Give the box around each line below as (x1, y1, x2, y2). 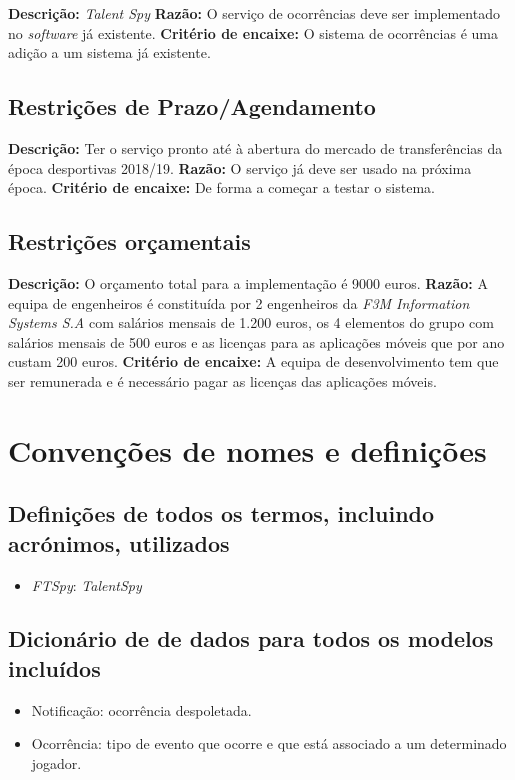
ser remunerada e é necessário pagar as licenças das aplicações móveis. (8, 370, 437, 391)
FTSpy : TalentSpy (31, 574, 142, 595)
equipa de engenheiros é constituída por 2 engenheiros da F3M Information (8, 292, 470, 313)
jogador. (31, 752, 82, 773)
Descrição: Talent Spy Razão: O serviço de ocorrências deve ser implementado (8, 3, 500, 23)
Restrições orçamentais (8, 226, 251, 257)
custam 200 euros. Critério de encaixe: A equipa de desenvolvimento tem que (8, 351, 499, 372)
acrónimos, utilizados (8, 527, 230, 558)
